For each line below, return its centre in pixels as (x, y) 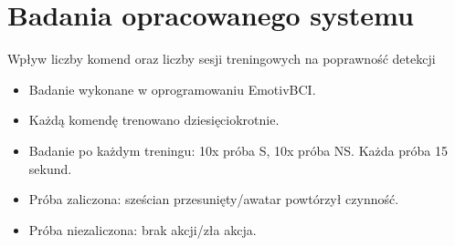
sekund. (50, 168)
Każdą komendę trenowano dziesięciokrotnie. (154, 120)
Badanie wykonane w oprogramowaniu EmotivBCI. (172, 89)
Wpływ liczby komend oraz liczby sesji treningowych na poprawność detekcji (222, 59)
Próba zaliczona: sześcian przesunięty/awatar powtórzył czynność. (214, 199)
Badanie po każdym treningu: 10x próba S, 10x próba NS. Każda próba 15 (238, 150)
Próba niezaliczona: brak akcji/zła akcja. (143, 229)
